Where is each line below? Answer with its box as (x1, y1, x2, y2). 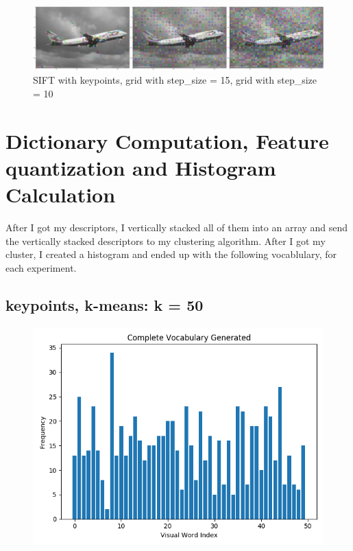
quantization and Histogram (5, 153, 276, 181)
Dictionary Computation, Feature (5, 126, 329, 154)
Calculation (5, 180, 116, 209)
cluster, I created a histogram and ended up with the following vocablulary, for (5, 247, 337, 261)
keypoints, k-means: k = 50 (5, 294, 204, 315)
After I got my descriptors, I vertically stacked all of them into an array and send (5, 220, 348, 235)
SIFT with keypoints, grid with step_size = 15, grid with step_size (33, 73, 317, 87)
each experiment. (5, 260, 77, 274)
